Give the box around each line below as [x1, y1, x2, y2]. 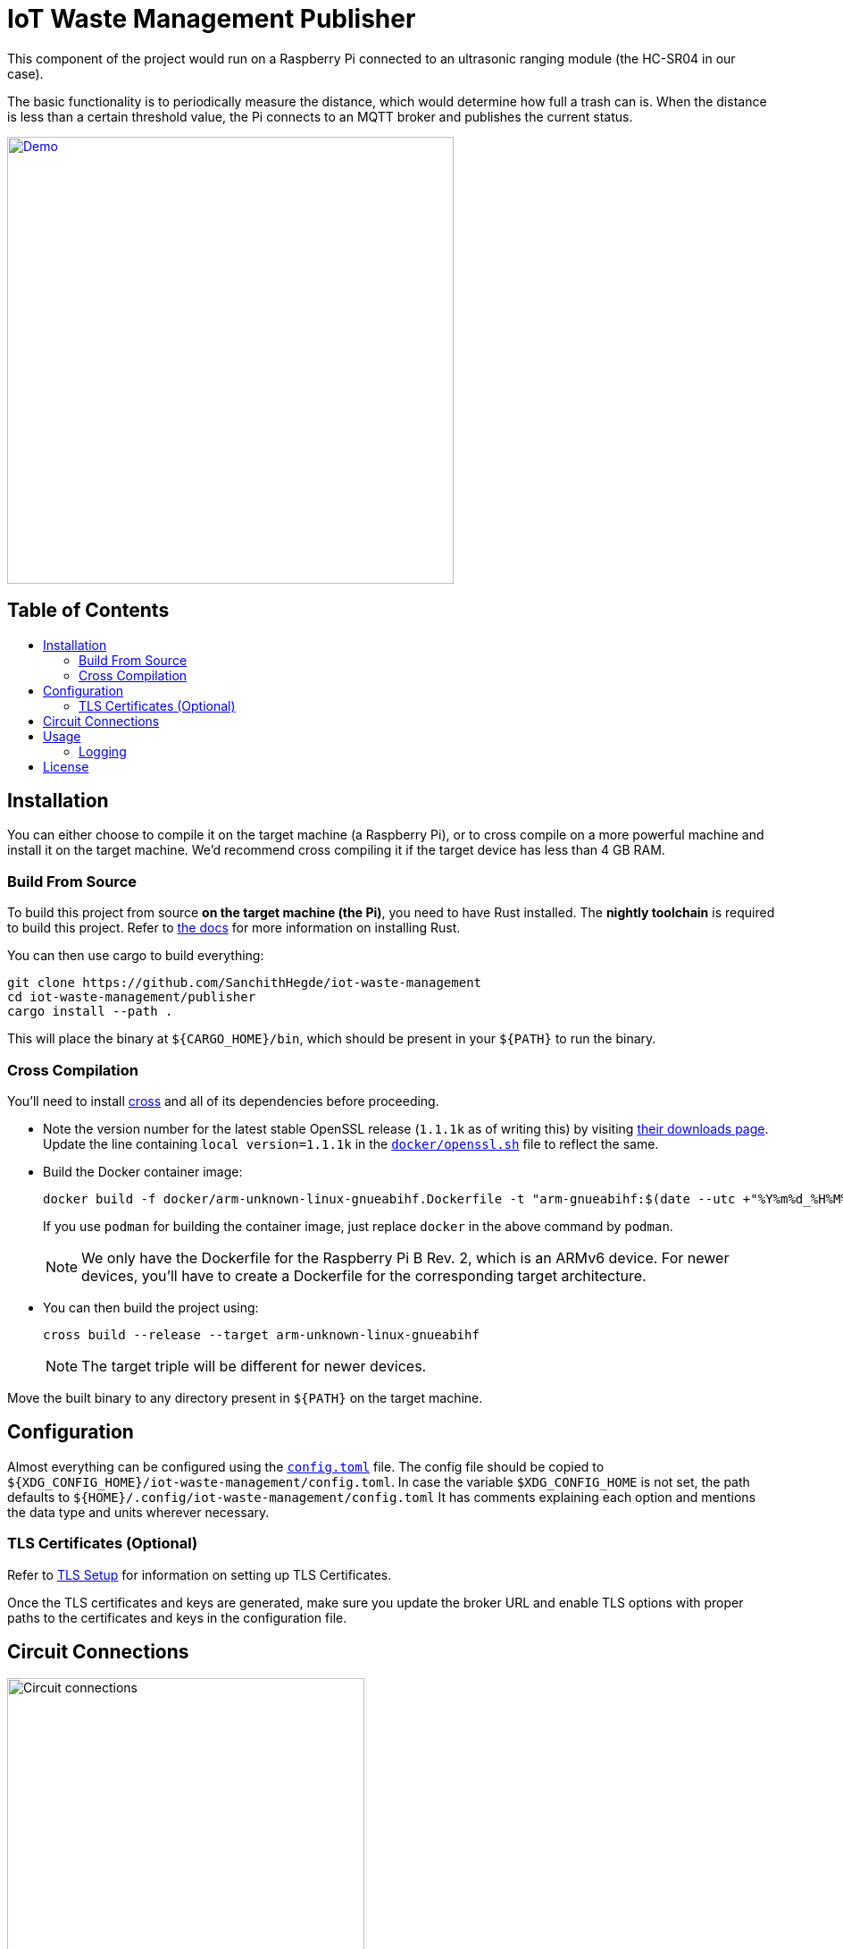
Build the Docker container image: [43, 1163, 243, 1179]
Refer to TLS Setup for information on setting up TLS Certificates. [7, 1566, 392, 1582]
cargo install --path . [7, 1004, 173, 1019]
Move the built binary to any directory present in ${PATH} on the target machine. [7, 1389, 483, 1405]
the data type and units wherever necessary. [7, 1504, 270, 1520]
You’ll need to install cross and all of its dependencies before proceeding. [7, 1093, 439, 1109]
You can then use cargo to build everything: [7, 948, 264, 964]
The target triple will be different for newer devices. [81, 1356, 427, 1375]
